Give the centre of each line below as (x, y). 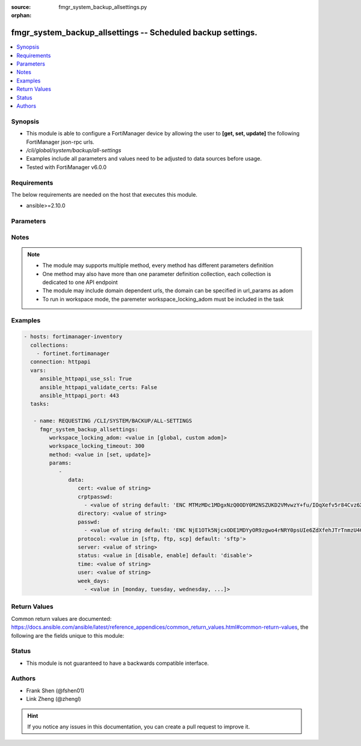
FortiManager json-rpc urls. (60, 142)
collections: (49, 345)
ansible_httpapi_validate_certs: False (98, 387)
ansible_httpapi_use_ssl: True (86, 379)
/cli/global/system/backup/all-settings (74, 150)
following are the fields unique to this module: (68, 635)
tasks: (40, 404)
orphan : (21, 16)
